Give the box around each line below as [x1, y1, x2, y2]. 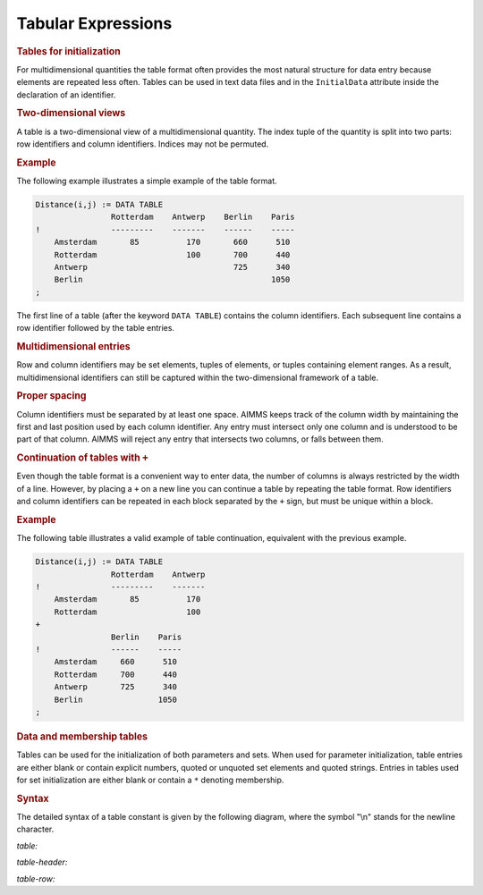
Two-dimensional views [16, 107, 126, 120]
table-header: [16, 857, 68, 867]
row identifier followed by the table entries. [16, 323, 174, 334]
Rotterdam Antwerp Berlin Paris [110, 212, 295, 223]
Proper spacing [16, 390, 87, 402]
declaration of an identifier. [16, 89, 116, 100]
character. [16, 823, 55, 835]
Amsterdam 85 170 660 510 [54, 237, 291, 248]
